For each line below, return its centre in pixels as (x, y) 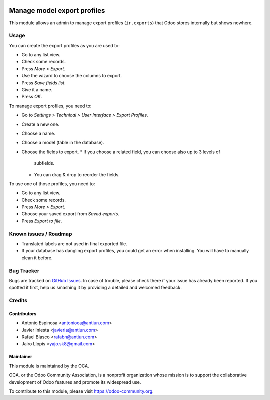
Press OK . (32, 97)
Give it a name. (37, 90)
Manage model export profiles (57, 11)
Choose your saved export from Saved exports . (71, 214)
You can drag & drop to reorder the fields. (77, 174)
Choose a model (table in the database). (63, 143)
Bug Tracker (24, 271)
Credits (18, 301)
